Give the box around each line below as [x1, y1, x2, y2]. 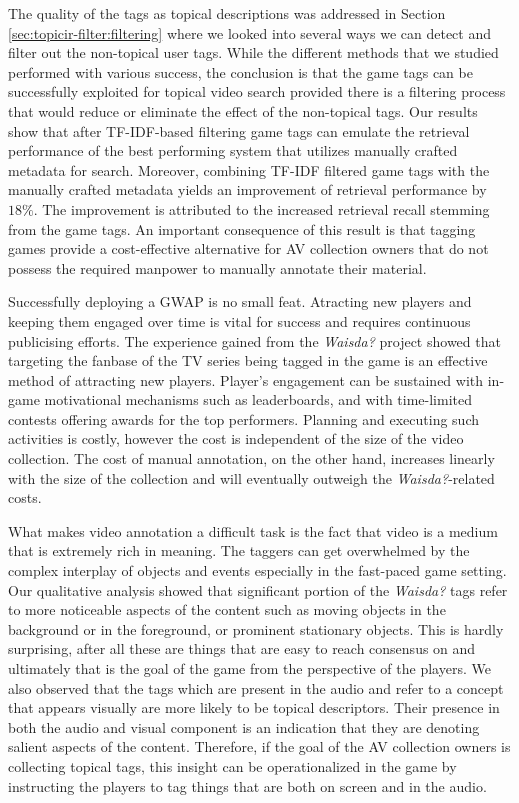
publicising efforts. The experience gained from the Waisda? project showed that [8, 330, 501, 351]
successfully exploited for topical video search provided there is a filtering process [8, 81, 506, 102]
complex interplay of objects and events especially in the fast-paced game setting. [8, 560, 507, 581]
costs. [8, 487, 42, 508]
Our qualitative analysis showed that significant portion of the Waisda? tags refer [8, 579, 508, 600]
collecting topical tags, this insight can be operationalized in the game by [8, 755, 457, 776]
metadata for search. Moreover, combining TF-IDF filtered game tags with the [8, 159, 490, 180]
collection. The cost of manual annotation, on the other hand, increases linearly [8, 448, 495, 469]
